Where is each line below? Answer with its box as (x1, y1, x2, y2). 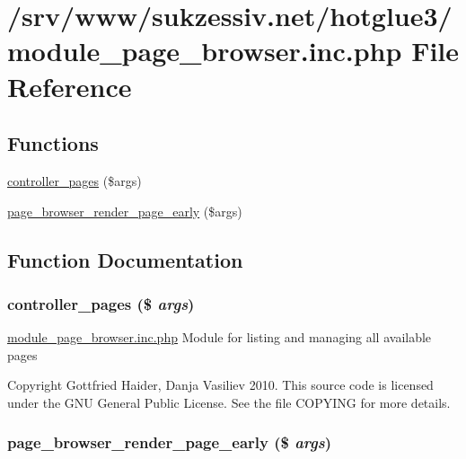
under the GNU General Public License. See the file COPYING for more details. (7, 393, 451, 411)
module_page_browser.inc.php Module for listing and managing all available (7, 328, 432, 347)
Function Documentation (7, 245, 243, 273)
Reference (7, 67, 132, 104)
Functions (7, 129, 99, 157)
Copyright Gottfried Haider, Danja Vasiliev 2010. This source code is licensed (7, 375, 434, 394)
